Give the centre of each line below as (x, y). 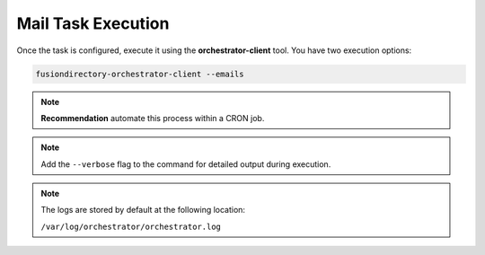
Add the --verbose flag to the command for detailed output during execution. (186, 164)
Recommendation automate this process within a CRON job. (153, 118)
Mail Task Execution (93, 23)
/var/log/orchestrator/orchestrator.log (131, 226)
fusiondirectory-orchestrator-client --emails (140, 74)
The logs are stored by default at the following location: (143, 210)
